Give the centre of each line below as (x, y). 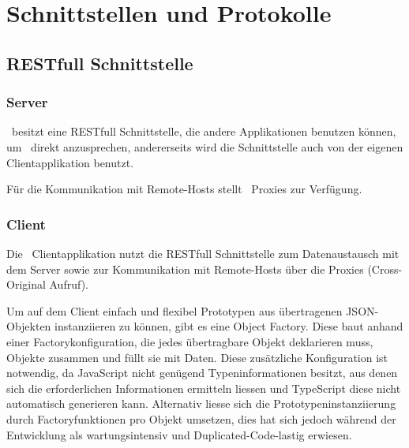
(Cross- (385, 269)
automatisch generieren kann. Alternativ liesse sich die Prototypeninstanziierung (201, 403)
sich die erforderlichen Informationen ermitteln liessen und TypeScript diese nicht (204, 388)
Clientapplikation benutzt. (70, 162)
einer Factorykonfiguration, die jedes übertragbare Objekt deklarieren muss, (190, 341)
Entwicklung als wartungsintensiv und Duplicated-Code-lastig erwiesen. (179, 434)
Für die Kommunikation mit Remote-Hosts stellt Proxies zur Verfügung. (184, 189)
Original (26, 284)
